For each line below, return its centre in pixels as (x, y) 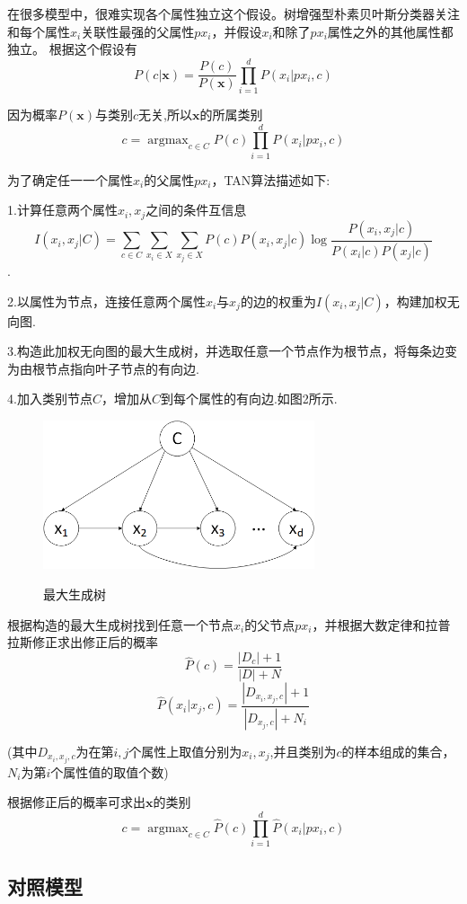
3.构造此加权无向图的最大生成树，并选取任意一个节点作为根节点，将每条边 (226, 351)
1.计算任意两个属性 (62, 210)
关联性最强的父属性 (138, 31)
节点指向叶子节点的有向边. (122, 368)
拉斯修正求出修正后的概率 (83, 642)
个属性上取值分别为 (185, 751)
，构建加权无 (422, 301)
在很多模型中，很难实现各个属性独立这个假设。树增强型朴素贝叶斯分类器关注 (233, 13)
